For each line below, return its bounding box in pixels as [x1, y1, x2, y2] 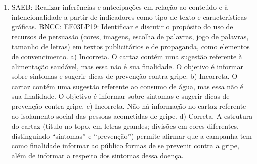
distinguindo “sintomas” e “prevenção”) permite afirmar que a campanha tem [11, 130, 252, 141]
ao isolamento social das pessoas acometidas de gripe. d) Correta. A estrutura [11, 110, 253, 121]
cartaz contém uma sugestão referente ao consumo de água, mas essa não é [11, 80, 243, 91]
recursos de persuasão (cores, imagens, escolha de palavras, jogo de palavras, [11, 31, 249, 42]
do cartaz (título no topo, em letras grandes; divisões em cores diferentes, [11, 120, 239, 131]
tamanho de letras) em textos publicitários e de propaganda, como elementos [11, 41, 250, 52]
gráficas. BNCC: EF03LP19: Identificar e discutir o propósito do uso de [11, 21, 233, 32]
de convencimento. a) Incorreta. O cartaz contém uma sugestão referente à [11, 51, 242, 61]
